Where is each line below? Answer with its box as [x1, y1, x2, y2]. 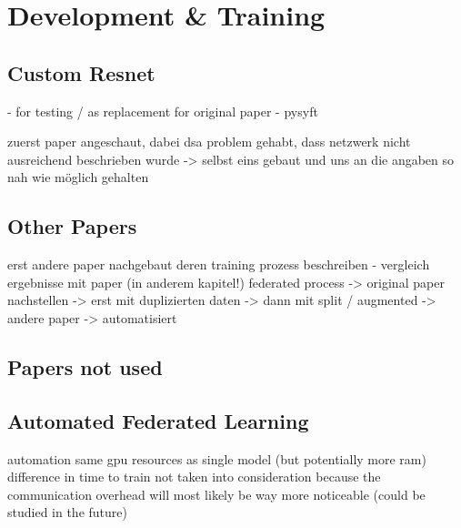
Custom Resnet [7, 58, 155, 86]
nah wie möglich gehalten [7, 168, 149, 187]
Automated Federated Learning [7, 406, 309, 434]
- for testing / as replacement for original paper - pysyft [7, 101, 318, 120]
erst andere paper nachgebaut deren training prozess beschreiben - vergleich [7, 255, 430, 274]
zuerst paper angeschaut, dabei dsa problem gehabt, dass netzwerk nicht [7, 132, 411, 151]
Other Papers [7, 212, 137, 240]
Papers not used [7, 352, 163, 381]
